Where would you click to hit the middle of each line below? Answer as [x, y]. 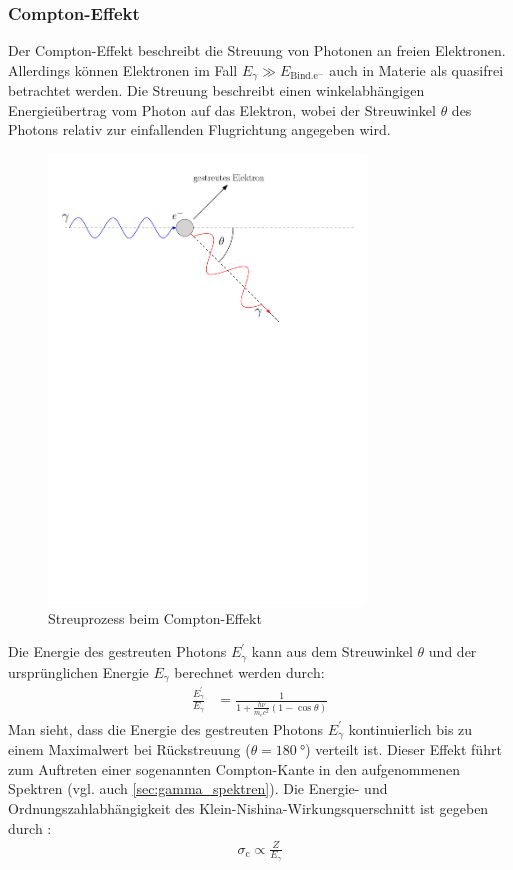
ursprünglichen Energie [78, 671]
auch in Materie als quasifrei [416, 69]
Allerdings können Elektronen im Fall [123, 69]
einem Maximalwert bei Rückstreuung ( [129, 749]
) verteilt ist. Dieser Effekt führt [403, 749]
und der [452, 651]
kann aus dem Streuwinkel [332, 651]
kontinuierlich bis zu [410, 728]
